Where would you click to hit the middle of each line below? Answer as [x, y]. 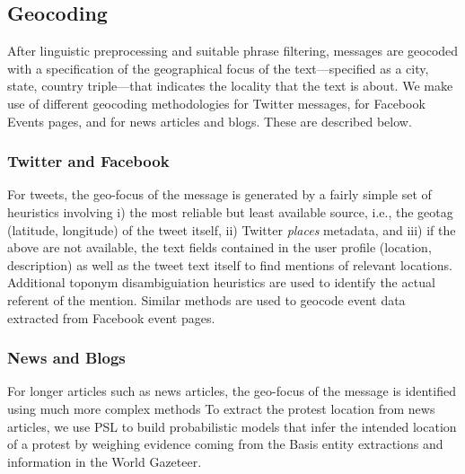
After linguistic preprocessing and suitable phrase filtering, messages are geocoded [233, 51]
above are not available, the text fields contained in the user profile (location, [219, 247]
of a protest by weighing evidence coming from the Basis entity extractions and [225, 444]
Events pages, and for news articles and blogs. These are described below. [210, 121]
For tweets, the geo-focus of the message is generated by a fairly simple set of [219, 194]
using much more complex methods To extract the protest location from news [221, 408]
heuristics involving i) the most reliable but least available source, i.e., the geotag [230, 211]
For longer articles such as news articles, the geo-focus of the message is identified [232, 391]
